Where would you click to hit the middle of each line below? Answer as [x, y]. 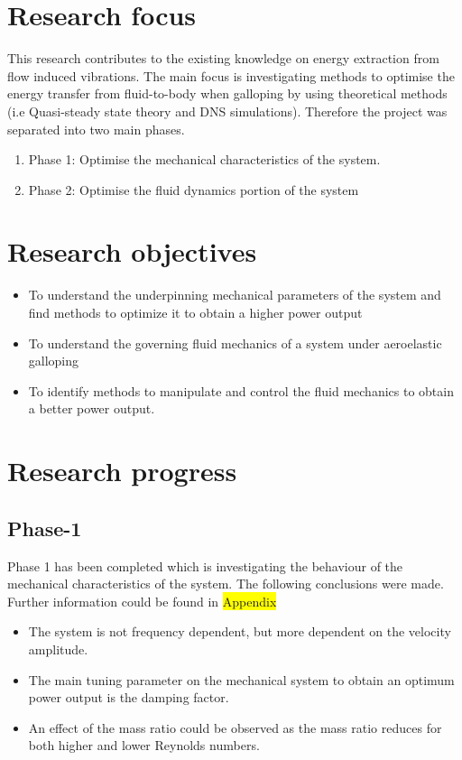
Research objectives [132, 251]
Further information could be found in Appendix [142, 601]
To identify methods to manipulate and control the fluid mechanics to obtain [241, 390]
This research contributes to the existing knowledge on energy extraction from [223, 58]
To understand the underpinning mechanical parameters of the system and [235, 295]
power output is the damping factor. [129, 697]
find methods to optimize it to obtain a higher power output [195, 312]
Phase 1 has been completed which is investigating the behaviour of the [205, 565]
